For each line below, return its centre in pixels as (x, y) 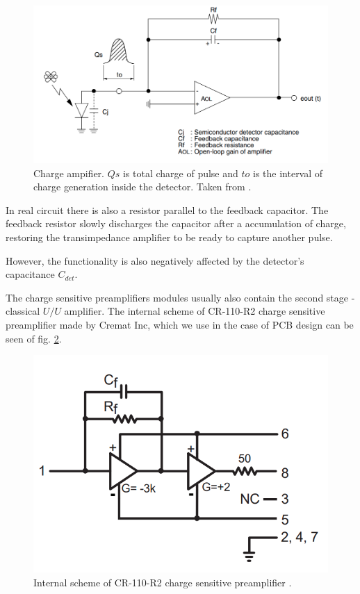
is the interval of (288, 173)
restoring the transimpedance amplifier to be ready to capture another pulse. (169, 237)
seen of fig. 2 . (34, 338)
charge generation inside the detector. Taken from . (142, 187)
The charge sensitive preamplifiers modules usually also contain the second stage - (180, 297)
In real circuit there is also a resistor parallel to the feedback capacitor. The (167, 209)
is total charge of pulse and (180, 173)
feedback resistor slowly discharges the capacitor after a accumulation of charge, (176, 223)
